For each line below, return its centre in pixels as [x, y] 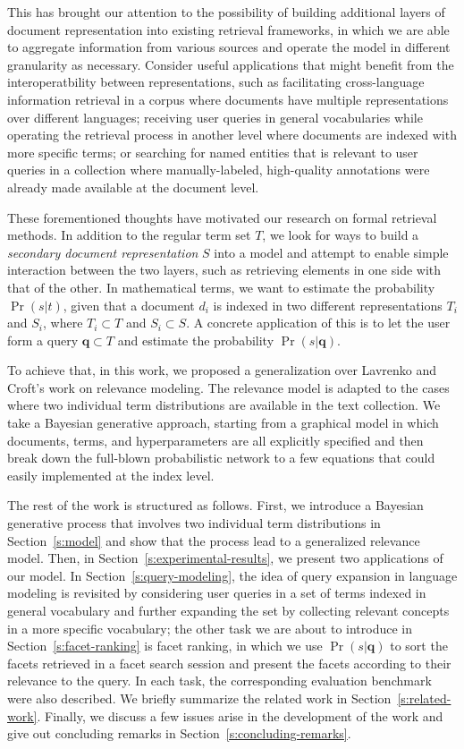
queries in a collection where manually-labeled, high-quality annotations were [219, 170]
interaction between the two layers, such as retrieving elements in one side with [224, 270]
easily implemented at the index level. [111, 475]
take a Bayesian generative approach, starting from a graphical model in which [223, 423]
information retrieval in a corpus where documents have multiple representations [228, 99]
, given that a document [129, 305]
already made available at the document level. [133, 187]
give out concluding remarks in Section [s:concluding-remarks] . [179, 733]
